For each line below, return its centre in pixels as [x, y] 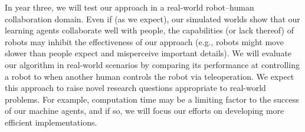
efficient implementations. [51, 122]
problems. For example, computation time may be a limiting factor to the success [152, 99]
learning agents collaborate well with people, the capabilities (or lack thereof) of [149, 30]
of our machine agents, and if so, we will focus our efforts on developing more [145, 111]
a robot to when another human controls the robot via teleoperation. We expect [150, 76]
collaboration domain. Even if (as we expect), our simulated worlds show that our [152, 18]
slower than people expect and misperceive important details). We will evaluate [148, 53]
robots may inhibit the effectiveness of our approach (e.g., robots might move [144, 41]
